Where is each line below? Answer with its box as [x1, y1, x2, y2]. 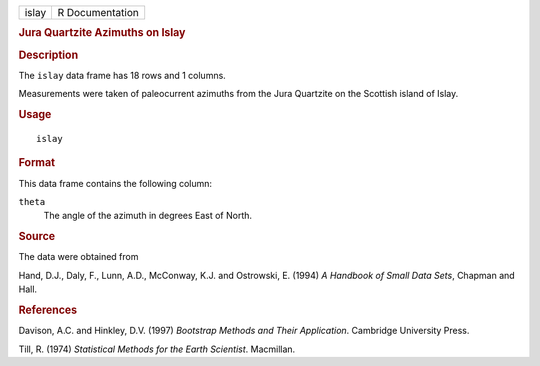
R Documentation [57, 6, 139, 19]
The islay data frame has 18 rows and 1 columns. [18, 69, 227, 81]
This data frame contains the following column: [18, 177, 213, 189]
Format [18, 156, 55, 170]
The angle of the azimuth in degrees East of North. [43, 210, 253, 222]
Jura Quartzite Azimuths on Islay [18, 26, 186, 40]
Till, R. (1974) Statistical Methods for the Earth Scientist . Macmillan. [18, 343, 296, 355]
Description [18, 48, 79, 62]
